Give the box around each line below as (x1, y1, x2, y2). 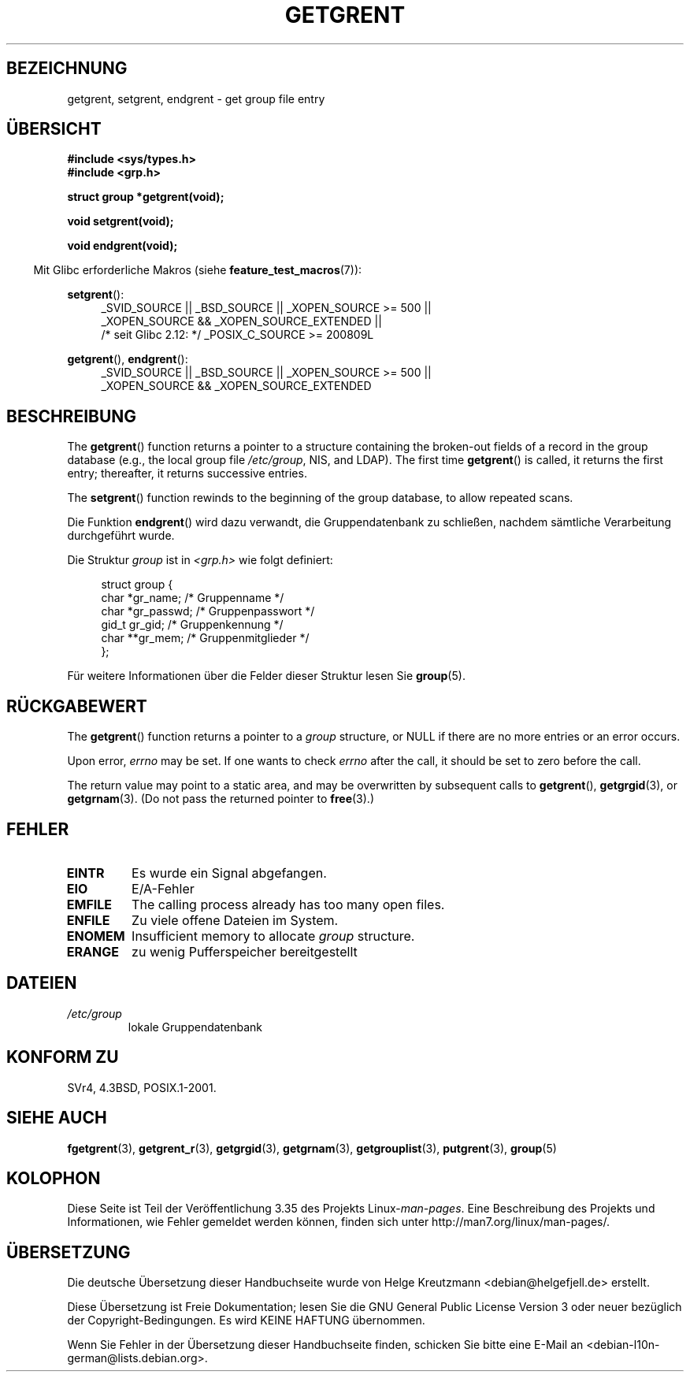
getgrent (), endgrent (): (67, 352, 188, 366)
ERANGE (66, 943, 119, 960)
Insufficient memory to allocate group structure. (132, 927, 415, 944)
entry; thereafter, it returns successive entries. (67, 466, 307, 481)
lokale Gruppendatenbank (128, 1020, 263, 1034)
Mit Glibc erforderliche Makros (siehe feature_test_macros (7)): (33, 263, 362, 277)
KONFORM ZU (6, 1047, 119, 1068)
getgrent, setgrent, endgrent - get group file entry (67, 91, 325, 106)
